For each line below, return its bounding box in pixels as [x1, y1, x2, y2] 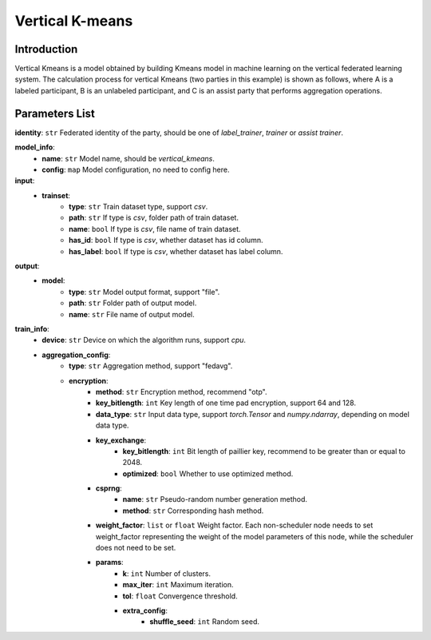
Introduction [14, 42, 78, 56]
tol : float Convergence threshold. [122, 591, 239, 601]
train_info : [14, 324, 49, 333]
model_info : [14, 142, 55, 152]
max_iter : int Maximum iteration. [122, 580, 235, 590]
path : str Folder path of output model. [69, 298, 197, 308]
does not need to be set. [96, 543, 176, 553]
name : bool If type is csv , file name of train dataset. [69, 224, 241, 233]
